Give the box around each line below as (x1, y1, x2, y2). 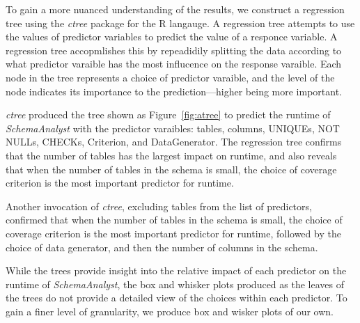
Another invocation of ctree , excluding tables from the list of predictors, (6, 198, 312, 213)
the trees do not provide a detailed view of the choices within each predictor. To (6, 290, 347, 305)
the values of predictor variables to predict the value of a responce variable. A (6, 29, 338, 44)
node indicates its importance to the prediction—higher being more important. (6, 84, 342, 98)
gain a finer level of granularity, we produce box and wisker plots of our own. (6, 304, 334, 318)
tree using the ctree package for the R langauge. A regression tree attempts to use (6, 15, 355, 30)
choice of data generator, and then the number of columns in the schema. (6, 239, 318, 254)
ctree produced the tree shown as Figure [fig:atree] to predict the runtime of (6, 107, 331, 122)
